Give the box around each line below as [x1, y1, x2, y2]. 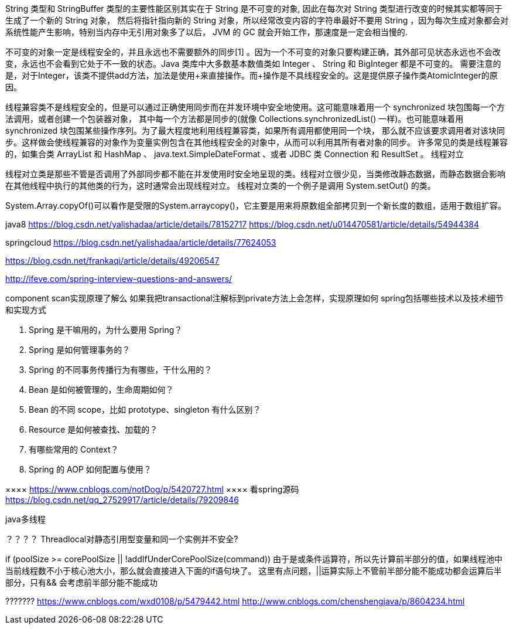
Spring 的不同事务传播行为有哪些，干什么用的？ [29, 365, 213, 375]
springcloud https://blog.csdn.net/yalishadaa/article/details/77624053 [5, 237, 276, 247]
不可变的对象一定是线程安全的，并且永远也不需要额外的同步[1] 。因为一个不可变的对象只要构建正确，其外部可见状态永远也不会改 [5, 47, 501, 57]
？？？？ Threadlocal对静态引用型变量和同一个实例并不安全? [5, 534, 238, 544]
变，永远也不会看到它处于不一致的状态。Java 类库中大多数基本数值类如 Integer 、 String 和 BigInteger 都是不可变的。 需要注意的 [5, 59, 501, 69]
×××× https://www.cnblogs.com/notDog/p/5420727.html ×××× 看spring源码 [5, 484, 299, 494]
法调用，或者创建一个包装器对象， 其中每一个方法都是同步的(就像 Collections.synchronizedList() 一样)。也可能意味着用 [5, 114, 464, 124]
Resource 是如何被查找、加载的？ [29, 424, 158, 434]
